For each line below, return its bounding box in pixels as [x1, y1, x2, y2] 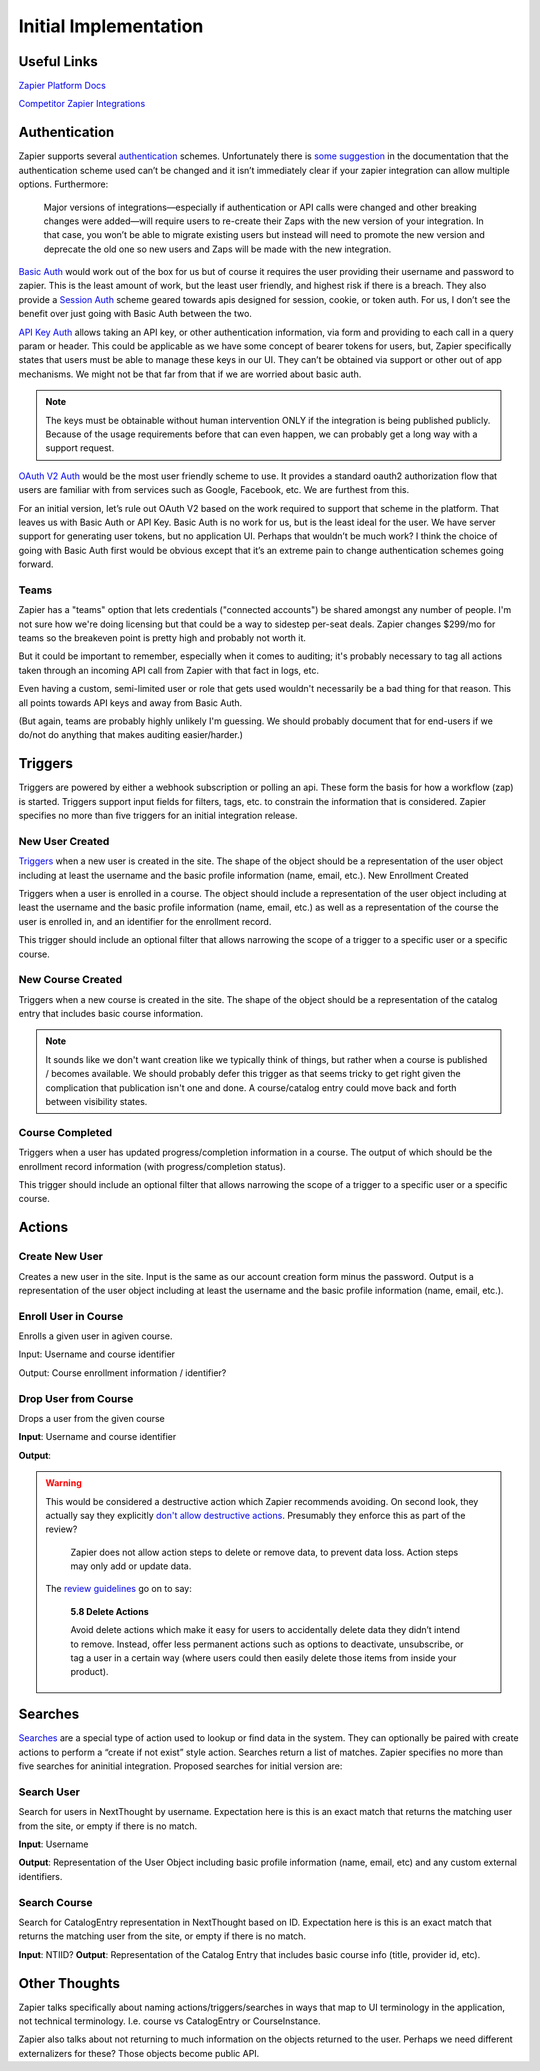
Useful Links [18, 53, 99, 70]
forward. [18, 558, 54, 570]
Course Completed [18, 1125, 113, 1139]
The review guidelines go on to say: [45, 1583, 192, 1595]
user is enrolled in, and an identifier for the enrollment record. [18, 915, 272, 927]
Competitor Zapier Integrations [18, 98, 146, 110]
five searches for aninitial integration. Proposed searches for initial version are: [18, 1760, 343, 1772]
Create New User [18, 1250, 104, 1264]
